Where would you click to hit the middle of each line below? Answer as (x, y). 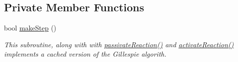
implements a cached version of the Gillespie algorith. (85, 54)
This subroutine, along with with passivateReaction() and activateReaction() (119, 44)
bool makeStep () (30, 28)
